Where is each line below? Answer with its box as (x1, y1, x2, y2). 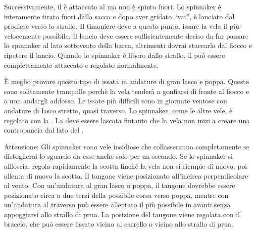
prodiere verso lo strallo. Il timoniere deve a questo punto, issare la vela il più (4, 21, 240, 31)
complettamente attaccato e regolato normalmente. (4, 59, 158, 70)
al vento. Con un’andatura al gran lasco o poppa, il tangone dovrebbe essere (4, 180, 235, 190)
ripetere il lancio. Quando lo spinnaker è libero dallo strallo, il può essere (4, 49, 225, 60)
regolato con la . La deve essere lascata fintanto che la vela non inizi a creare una (4, 115, 250, 125)
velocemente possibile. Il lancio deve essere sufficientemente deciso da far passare (4, 30, 249, 41)
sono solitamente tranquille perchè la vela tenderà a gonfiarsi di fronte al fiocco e (4, 86, 249, 96)
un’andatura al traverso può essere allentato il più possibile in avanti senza (4, 199, 231, 210)
